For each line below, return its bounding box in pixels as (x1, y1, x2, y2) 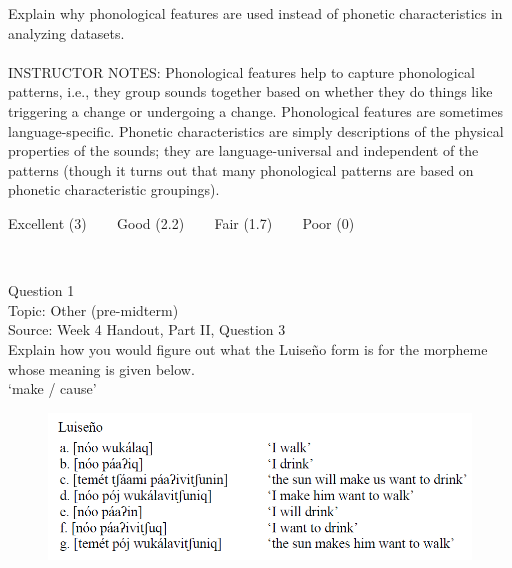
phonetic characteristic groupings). (8, 179, 220, 200)
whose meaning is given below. (8, 358, 195, 379)
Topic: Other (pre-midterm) (8, 299, 179, 320)
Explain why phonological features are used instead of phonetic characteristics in (8, 3, 503, 23)
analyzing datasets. (8, 22, 125, 43)
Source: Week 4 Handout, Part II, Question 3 (8, 319, 286, 340)
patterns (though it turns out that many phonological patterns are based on (8, 159, 474, 180)
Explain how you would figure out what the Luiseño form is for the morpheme (8, 338, 488, 359)
